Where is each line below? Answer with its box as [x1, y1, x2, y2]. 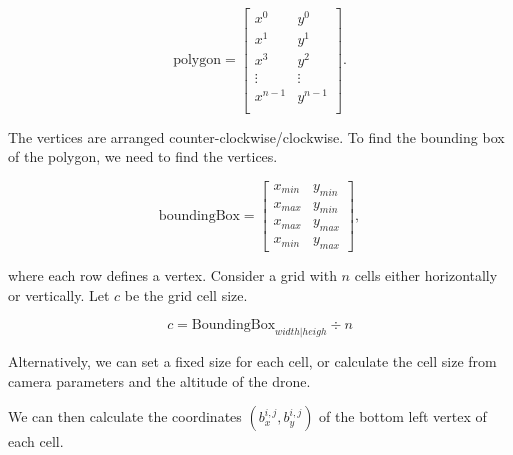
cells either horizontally [354, 265, 498, 285]
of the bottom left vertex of [319, 406, 487, 427]
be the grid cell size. [124, 284, 248, 305]
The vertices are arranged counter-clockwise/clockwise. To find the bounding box [8, 126, 505, 147]
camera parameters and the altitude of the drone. [8, 370, 311, 391]
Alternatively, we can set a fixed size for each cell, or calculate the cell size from [8, 350, 497, 371]
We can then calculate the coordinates [8, 406, 242, 427]
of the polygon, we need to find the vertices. [8, 146, 278, 167]
